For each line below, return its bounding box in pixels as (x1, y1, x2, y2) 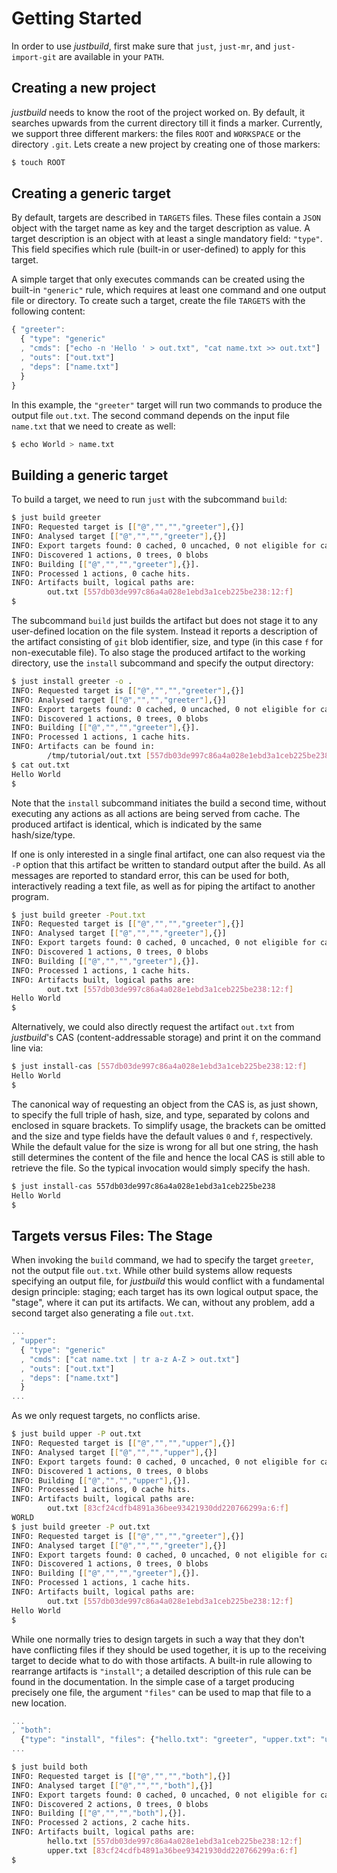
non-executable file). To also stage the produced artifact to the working (11, 647, 306, 658)
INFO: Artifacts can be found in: (11, 742, 156, 752)
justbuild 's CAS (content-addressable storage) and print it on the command (11, 1032, 321, 1044)
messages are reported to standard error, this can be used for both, (11, 869, 290, 881)
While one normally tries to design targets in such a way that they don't (11, 1633, 305, 1645)
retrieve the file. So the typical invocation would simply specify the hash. (11, 1162, 311, 1174)
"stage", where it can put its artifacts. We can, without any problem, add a (11, 1297, 316, 1309)
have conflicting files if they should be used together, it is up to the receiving (11, 1643, 327, 1656)
